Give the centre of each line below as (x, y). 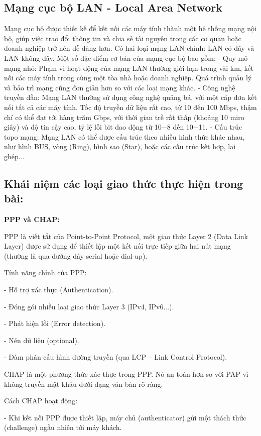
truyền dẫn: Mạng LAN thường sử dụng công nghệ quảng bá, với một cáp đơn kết (130, 97)
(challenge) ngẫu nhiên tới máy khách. (63, 427)
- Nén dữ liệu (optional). (42, 340)
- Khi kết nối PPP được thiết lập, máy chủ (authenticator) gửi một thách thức (125, 417)
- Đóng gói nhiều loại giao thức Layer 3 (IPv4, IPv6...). (89, 306)
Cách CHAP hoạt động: (41, 401)
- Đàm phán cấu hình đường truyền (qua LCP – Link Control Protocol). (116, 357)
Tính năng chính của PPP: (45, 272)
